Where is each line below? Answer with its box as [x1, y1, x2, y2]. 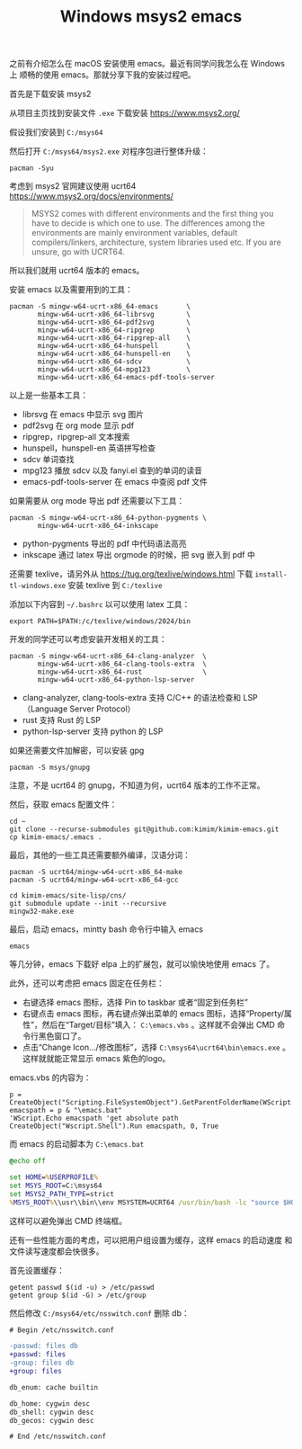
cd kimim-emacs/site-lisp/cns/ [9, 891, 127, 900]
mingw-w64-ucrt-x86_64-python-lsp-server [37, 675, 195, 684]
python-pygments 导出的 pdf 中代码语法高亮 [22, 538, 187, 550]
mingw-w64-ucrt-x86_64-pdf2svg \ [37, 318, 191, 327]
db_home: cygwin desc [9, 1399, 91, 1409]
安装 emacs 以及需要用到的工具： [9, 284, 133, 295]
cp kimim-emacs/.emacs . [9, 833, 102, 842]
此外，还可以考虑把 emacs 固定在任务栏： [9, 978, 164, 988]
